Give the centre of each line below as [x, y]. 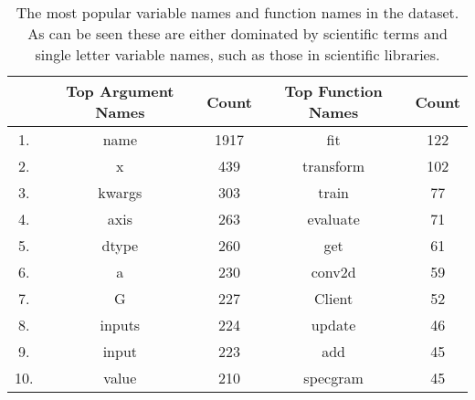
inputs [120, 325]
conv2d [333, 272]
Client [333, 298]
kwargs [120, 192]
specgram [333, 378]
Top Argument [120, 91]
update [333, 325]
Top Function [333, 91]
